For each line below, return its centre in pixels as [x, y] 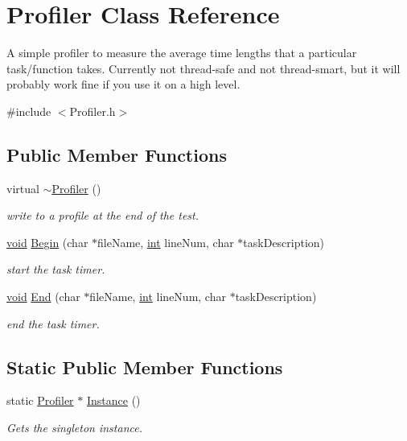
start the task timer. [56, 269]
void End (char [43, 297]
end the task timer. [53, 323]
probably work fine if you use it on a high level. [123, 84]
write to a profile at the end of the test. [103, 215]
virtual [23, 188]
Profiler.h [92, 111]
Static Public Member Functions [145, 367]
